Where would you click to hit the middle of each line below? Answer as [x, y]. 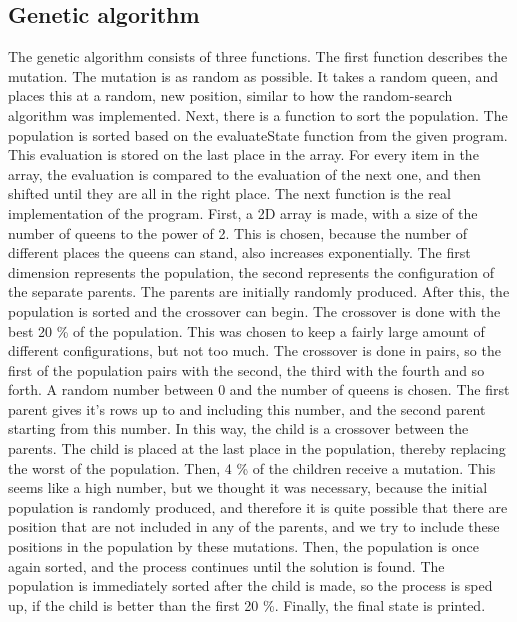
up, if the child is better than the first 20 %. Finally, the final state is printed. [247, 604]
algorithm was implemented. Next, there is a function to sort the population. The [258, 114]
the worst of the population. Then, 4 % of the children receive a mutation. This [252, 467]
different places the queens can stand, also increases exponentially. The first [239, 252]
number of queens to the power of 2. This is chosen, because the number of [237, 232]
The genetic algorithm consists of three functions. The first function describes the [258, 56]
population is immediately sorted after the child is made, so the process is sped [250, 585]
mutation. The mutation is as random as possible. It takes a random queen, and [253, 75]
